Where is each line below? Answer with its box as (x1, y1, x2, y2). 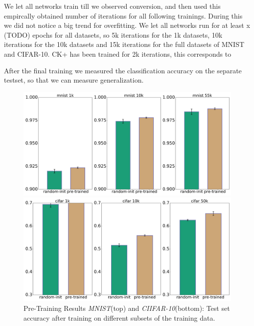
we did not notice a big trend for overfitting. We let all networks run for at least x (4, 20, 250, 30)
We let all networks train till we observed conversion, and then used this (4, 1, 221, 11)
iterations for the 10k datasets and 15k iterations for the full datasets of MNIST (4, 39, 245, 49)
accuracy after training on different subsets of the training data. (23, 312, 215, 323)
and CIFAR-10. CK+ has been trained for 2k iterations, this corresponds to (4, 48, 231, 59)
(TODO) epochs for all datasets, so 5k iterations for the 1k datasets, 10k (4, 29, 223, 40)
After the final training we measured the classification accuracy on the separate (4, 65, 242, 75)
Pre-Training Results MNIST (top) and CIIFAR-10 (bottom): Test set (23, 303, 230, 313)
